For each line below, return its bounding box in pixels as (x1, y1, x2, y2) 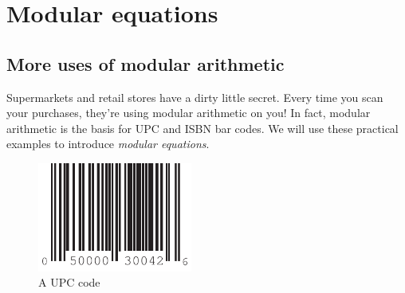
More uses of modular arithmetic (6, 51, 285, 76)
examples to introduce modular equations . (6, 135, 210, 152)
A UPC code (38, 274, 100, 291)
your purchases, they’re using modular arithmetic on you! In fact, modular (6, 104, 371, 121)
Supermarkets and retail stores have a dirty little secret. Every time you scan (6, 88, 383, 105)
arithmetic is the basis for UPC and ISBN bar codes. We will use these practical (6, 119, 399, 136)
